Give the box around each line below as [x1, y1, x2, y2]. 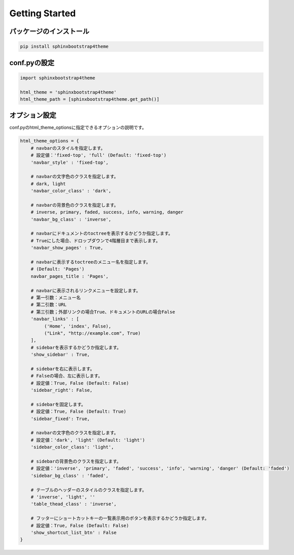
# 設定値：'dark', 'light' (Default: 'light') [30, 437, 145, 443]
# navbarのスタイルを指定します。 [30, 145, 106, 151]
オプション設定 [9, 111, 56, 120]
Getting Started [9, 8, 76, 19]
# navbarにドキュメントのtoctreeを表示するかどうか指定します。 [30, 230, 173, 237]
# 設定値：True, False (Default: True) [30, 408, 126, 415]
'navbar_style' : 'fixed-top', [30, 159, 109, 165]
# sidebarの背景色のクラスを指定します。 [30, 458, 121, 464]
